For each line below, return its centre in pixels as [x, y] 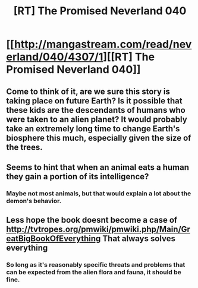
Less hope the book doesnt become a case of [92, 220]
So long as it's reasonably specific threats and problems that [96, 265]
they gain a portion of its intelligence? [78, 176]
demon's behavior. [34, 201]
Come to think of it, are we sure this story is [88, 91]
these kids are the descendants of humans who [96, 110]
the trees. [24, 147]
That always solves [139, 239]
